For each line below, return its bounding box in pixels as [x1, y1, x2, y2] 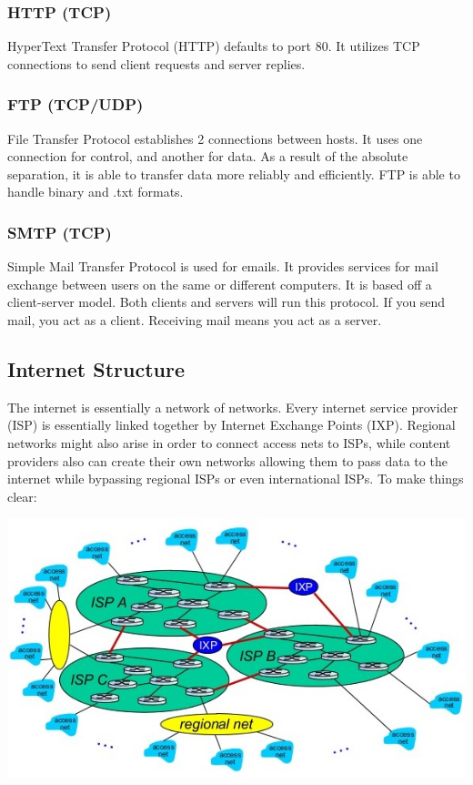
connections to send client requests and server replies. [7, 54, 306, 73]
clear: [7, 486, 37, 505]
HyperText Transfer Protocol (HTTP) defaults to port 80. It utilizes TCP [7, 36, 420, 56]
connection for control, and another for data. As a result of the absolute [7, 147, 408, 166]
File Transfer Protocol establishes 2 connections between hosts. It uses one [7, 128, 423, 148]
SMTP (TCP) [7, 220, 112, 243]
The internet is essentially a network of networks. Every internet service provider [7, 397, 458, 416]
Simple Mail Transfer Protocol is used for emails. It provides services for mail [7, 257, 438, 276]
